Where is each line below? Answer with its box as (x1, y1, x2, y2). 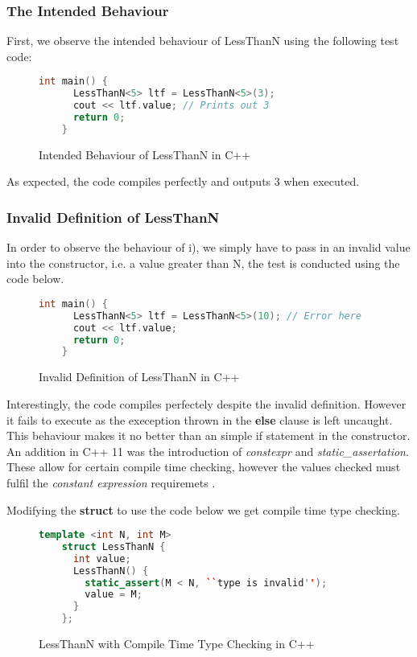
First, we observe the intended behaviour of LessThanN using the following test (6, 32, 399, 49)
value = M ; (85, 589, 142, 601)
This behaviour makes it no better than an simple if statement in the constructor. (6, 427, 411, 444)
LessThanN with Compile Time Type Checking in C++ (39, 635, 315, 652)
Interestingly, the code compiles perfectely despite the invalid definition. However (6, 395, 407, 412)
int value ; (72, 552, 131, 565)
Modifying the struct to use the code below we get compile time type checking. (6, 501, 400, 518)
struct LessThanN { (61, 540, 166, 552)
